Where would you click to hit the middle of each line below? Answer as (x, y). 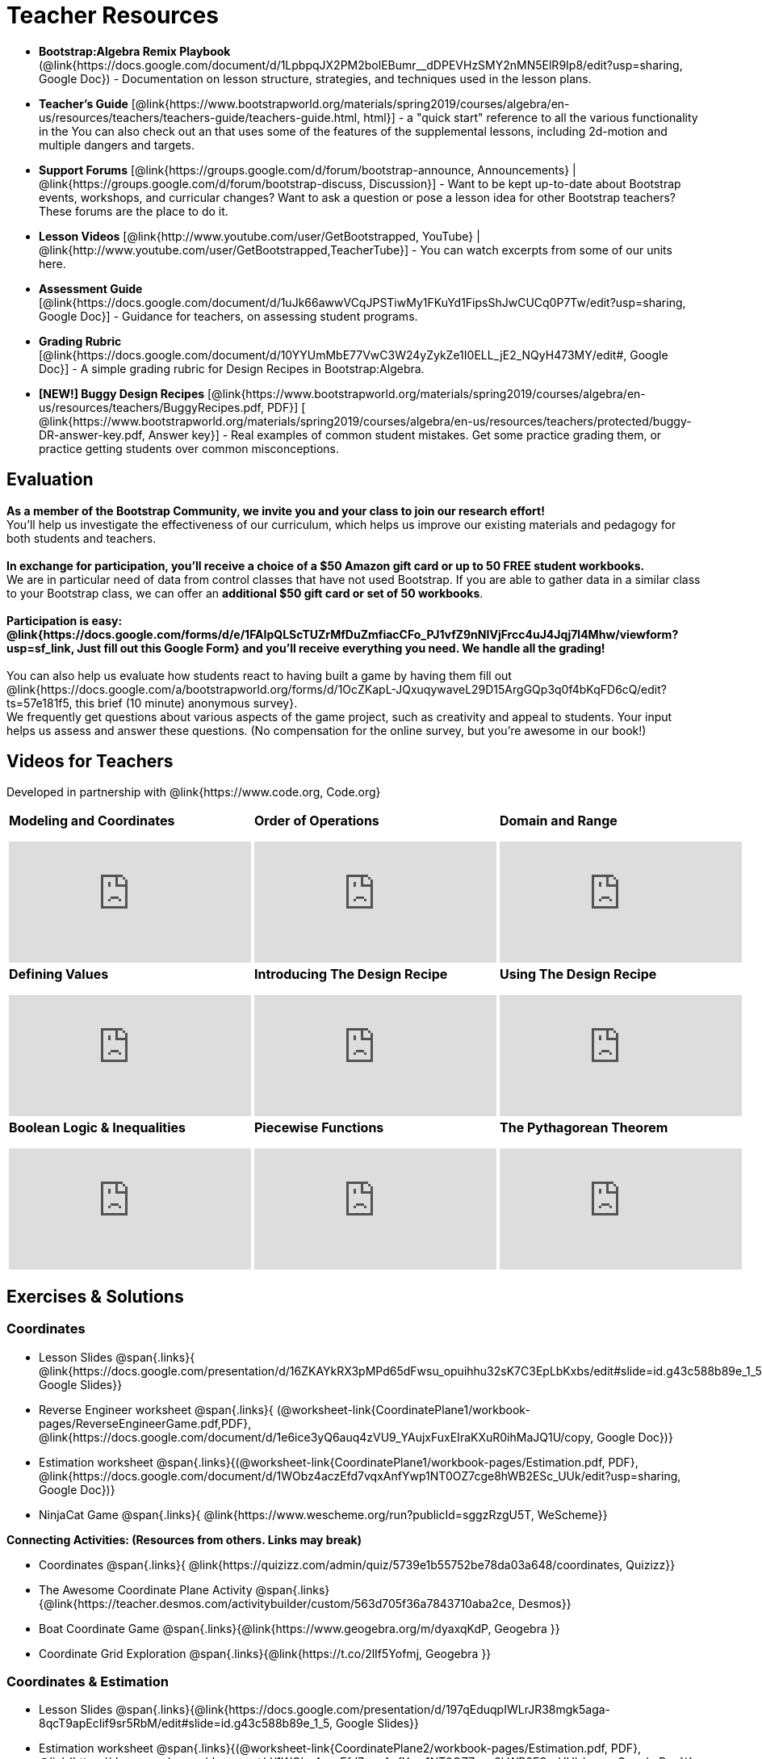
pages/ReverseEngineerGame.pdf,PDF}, (145, 1423)
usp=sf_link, (40, 648)
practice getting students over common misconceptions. (189, 448)
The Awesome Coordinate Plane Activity (146, 1589)
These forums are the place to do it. (134, 211)
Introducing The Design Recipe (351, 974)
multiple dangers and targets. (117, 145)
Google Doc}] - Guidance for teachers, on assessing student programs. (228, 316)
